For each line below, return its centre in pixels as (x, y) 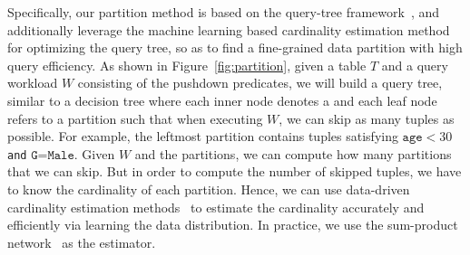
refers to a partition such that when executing (135, 118)
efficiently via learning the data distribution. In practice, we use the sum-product (233, 225)
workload (33, 83)
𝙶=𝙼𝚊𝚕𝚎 (53, 155)
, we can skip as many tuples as (367, 118)
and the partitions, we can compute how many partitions (293, 153)
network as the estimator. (82, 242)
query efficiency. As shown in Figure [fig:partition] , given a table (187, 65)
